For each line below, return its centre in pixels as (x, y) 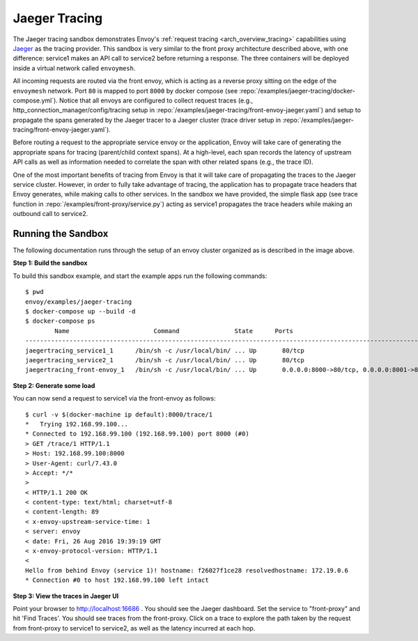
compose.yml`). (36, 100)
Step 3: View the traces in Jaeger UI (66, 596)
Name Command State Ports (174, 331)
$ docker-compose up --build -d (80, 311)
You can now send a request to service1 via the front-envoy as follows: (114, 399)
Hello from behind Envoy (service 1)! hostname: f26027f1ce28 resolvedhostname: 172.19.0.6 (187, 570)
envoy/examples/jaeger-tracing (79, 302)
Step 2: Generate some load (54, 385)
